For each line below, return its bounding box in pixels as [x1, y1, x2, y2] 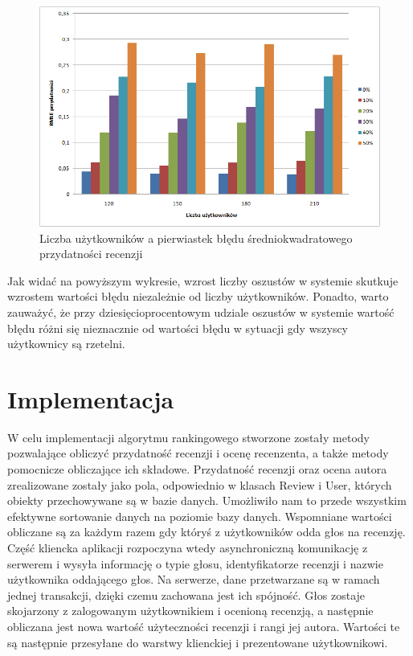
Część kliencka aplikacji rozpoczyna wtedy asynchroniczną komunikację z [7, 539, 368, 556]
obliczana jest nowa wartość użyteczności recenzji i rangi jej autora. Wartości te [7, 617, 400, 634]
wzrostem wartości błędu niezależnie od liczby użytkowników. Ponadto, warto [7, 288, 389, 305]
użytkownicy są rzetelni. [7, 335, 125, 352]
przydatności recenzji [39, 245, 143, 262]
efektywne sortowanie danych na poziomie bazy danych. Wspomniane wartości [7, 507, 392, 524]
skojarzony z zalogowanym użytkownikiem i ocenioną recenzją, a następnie [7, 602, 374, 619]
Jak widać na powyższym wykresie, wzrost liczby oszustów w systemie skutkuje [7, 272, 399, 289]
